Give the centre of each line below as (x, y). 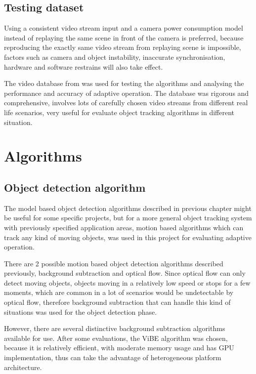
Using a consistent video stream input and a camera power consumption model (124, 28)
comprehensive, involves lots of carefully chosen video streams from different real (126, 103)
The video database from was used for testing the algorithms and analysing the (124, 83)
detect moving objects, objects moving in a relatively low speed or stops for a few (127, 282)
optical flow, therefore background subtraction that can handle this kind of (117, 302)
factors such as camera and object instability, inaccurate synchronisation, (115, 57)
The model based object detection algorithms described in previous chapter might (128, 208)
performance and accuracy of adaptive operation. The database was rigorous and (127, 93)
